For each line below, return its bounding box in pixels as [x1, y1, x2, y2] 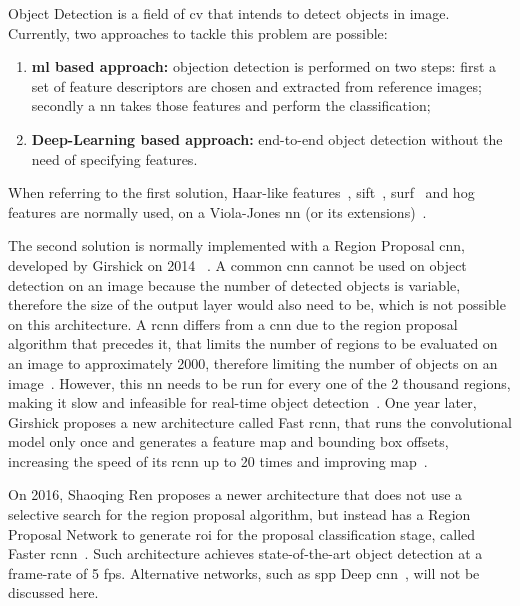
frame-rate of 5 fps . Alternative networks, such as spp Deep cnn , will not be [8, 562, 480, 583]
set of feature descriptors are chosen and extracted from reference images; [31, 75, 482, 96]
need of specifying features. [31, 148, 198, 169]
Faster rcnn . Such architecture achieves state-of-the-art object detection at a [8, 543, 483, 564]
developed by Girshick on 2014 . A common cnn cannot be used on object [8, 254, 467, 275]
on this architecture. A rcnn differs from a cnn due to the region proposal [8, 313, 458, 334]
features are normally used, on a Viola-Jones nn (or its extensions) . [8, 201, 427, 222]
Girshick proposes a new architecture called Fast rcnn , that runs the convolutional [8, 411, 512, 432]
